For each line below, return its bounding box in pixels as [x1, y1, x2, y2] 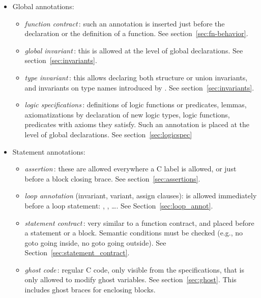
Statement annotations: [12, 146, 85, 157]
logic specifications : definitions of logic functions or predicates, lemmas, [24, 99, 247, 110]
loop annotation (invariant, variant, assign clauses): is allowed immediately [24, 190, 257, 201]
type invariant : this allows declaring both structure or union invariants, [24, 72, 248, 82]
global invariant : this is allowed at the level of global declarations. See [24, 45, 243, 55]
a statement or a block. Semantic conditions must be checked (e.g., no [24, 227, 243, 238]
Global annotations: [12, 1, 74, 11]
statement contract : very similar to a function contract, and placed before [24, 217, 254, 228]
